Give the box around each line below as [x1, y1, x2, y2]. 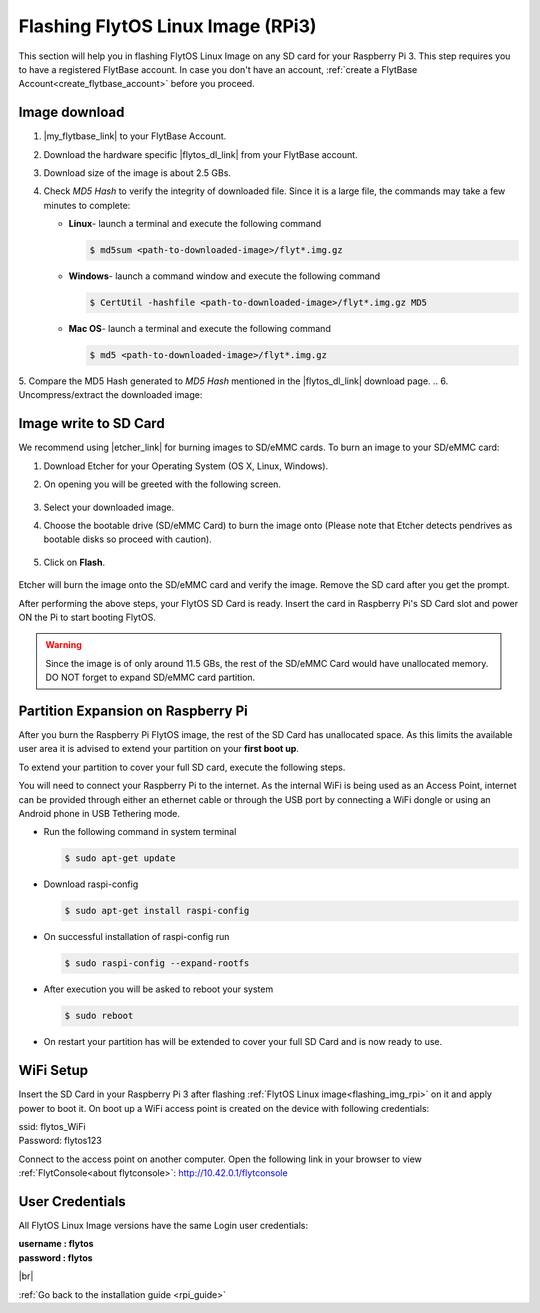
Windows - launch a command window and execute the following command [68, 270, 381, 282]
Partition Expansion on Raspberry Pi [18, 702, 249, 719]
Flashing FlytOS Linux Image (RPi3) [18, 15, 317, 37]
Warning [45, 639, 82, 651]
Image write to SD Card [18, 415, 165, 432]
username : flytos [18, 1238, 94, 1250]
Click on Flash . [43, 556, 105, 568]
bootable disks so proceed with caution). [43, 533, 212, 545]
